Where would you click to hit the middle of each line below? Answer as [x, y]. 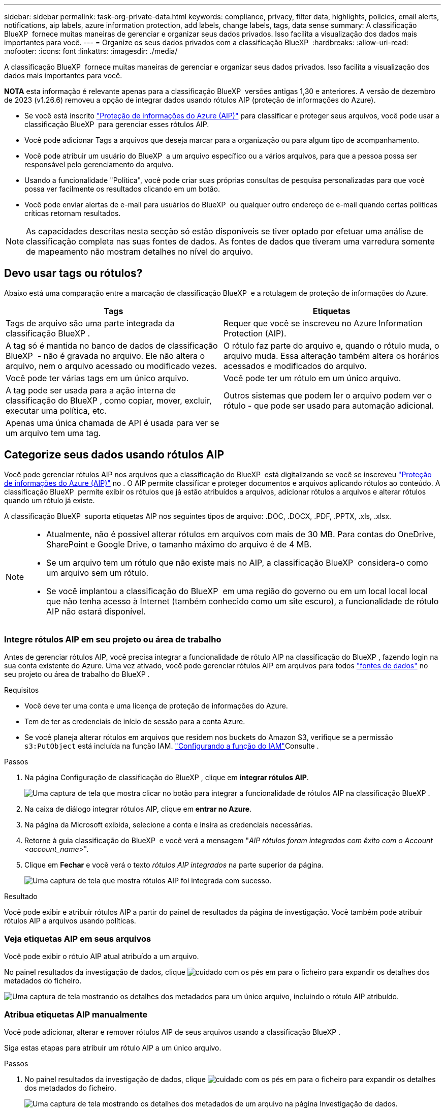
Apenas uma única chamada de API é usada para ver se [113, 423]
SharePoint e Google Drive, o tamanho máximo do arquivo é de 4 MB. [179, 544]
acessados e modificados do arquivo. [295, 366]
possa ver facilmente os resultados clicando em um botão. [122, 189]
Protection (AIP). [255, 333]
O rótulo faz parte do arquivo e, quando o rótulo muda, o [331, 345]
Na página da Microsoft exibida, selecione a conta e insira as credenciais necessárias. [169, 825]
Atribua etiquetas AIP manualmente [76, 1014]
